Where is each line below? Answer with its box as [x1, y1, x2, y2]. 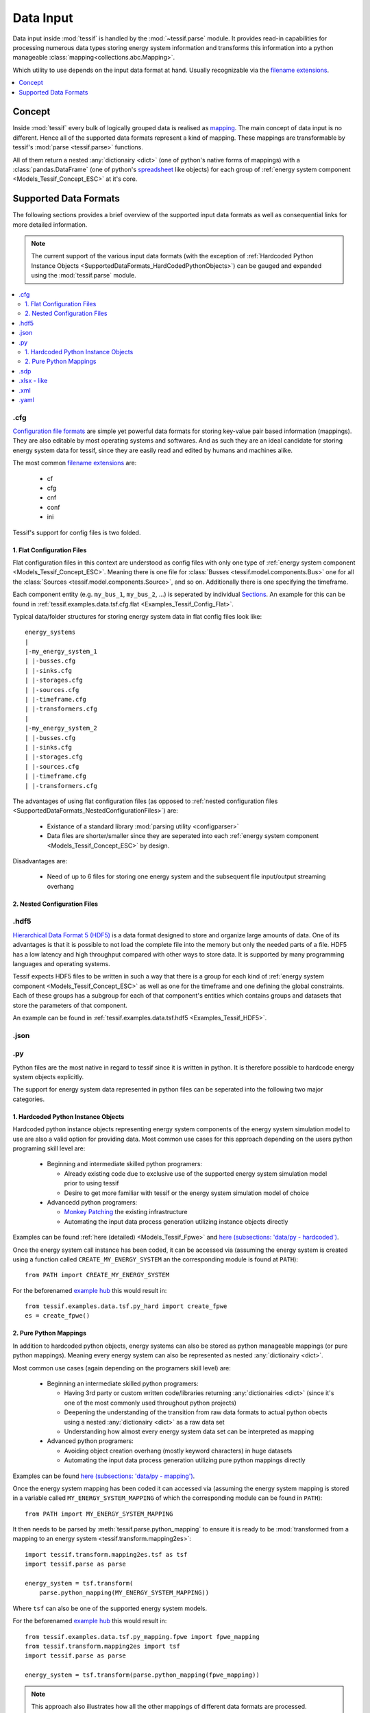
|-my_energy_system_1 [25, 648, 97, 656]
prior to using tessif [64, 1179, 119, 1187]
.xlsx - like [18, 377, 48, 385]
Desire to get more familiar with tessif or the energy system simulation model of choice [64, 1189, 310, 1197]
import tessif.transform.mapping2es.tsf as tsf [25, 1551, 188, 1558]
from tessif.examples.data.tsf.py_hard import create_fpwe [25, 1303, 227, 1310]
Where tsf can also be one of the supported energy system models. [12, 1604, 208, 1612]
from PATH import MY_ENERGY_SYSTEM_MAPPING [25, 1509, 173, 1518]
